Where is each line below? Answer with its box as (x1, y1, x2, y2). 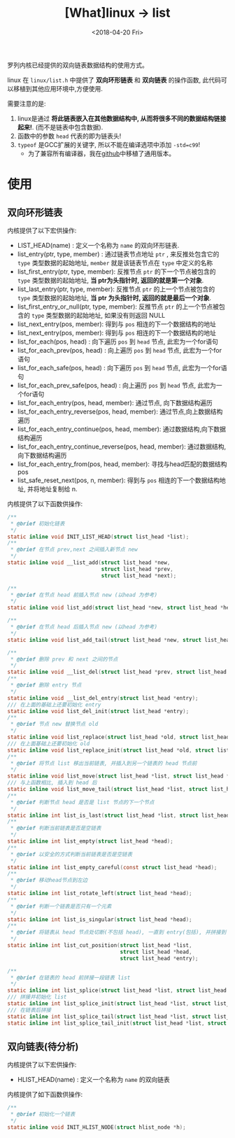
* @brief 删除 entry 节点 (10, 682, 82, 689)
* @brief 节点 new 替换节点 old (10, 721, 99, 728)
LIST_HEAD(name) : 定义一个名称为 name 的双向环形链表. (17, 241, 180, 249)
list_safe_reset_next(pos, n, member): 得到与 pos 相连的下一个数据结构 (17, 476, 220, 484)
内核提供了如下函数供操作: (7, 1090, 83, 1099)
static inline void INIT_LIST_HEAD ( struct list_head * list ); (7, 533, 190, 540)
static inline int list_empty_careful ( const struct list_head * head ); (7, 864, 218, 871)
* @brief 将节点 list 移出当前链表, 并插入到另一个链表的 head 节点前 (10, 759, 197, 767)
